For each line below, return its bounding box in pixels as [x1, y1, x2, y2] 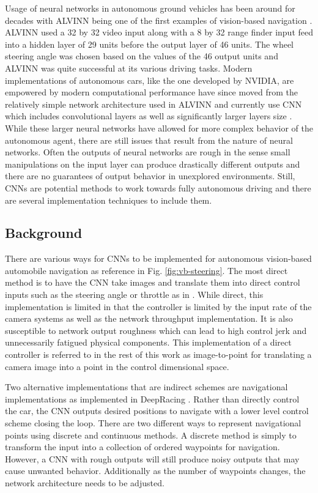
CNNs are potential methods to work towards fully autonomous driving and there [5, 181, 311, 194]
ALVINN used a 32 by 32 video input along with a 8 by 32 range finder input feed [5, 26, 313, 39]
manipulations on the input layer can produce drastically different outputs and [5, 157, 300, 170]
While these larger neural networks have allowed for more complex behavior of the [5, 121, 314, 134]
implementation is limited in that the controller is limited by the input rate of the [5, 300, 312, 313]
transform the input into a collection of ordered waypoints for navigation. [5, 440, 280, 453]
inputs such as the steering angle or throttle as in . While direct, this [5, 288, 264, 301]
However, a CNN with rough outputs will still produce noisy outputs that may [5, 452, 300, 465]
